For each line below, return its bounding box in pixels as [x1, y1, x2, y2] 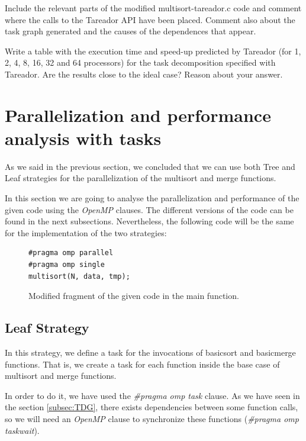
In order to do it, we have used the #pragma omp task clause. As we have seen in [5, 389, 300, 401]
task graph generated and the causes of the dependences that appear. [5, 25, 256, 37]
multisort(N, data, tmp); [28, 272, 130, 281]
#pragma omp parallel [28, 249, 114, 257]
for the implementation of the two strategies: [5, 226, 167, 239]
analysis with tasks [5, 125, 162, 150]
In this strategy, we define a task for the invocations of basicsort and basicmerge [5, 346, 296, 359]
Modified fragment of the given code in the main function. [28, 289, 239, 302]
